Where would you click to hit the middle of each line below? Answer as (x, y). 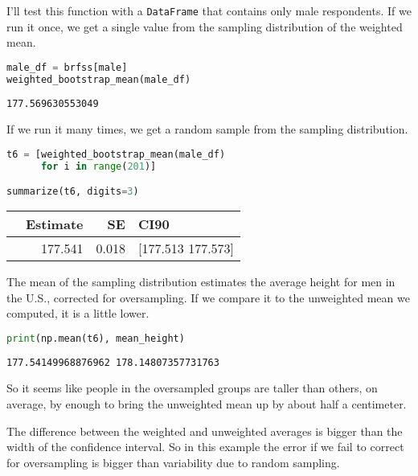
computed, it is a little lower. (78, 313)
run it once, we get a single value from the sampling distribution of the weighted (205, 26)
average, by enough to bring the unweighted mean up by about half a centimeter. (207, 404)
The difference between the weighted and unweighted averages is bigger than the (205, 431)
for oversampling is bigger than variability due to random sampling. (173, 462)
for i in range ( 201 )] (98, 166)
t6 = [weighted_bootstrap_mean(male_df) (116, 154)
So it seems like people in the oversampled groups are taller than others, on (192, 388)
